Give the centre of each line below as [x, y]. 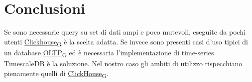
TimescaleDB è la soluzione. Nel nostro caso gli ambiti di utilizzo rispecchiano [123, 63]
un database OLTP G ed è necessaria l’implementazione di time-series [109, 53]
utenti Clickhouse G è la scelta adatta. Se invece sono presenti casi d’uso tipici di [126, 42]
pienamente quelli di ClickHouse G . [56, 74]
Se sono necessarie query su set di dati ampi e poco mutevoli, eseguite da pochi [125, 32]
